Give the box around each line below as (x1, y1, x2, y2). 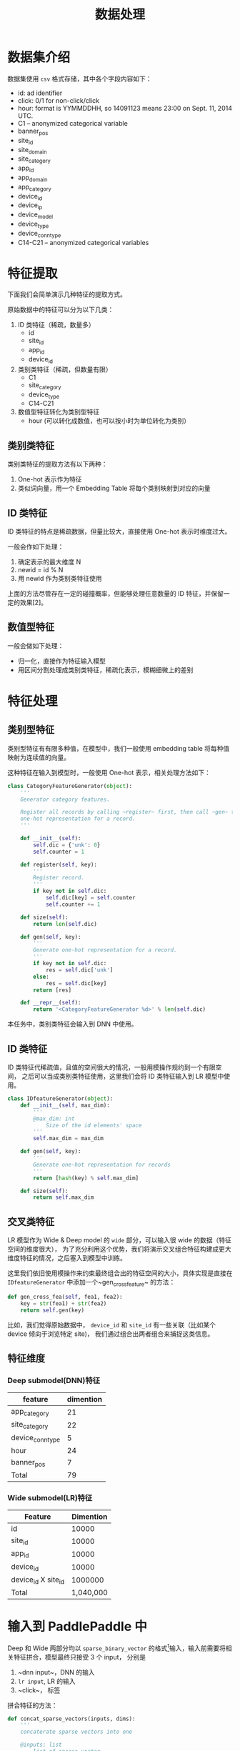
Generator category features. (20, 796, 111, 803)
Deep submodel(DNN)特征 (7, 1375, 101, 1385)
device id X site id (11, 1575, 65, 1586)
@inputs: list (20, 1741, 62, 1749)
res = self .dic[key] (45, 979, 107, 987)
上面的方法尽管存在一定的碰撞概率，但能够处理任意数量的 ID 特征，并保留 (7, 589, 224, 598)
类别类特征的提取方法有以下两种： (7, 460, 108, 469)
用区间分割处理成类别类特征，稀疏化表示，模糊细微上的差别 (17, 665, 194, 674)
